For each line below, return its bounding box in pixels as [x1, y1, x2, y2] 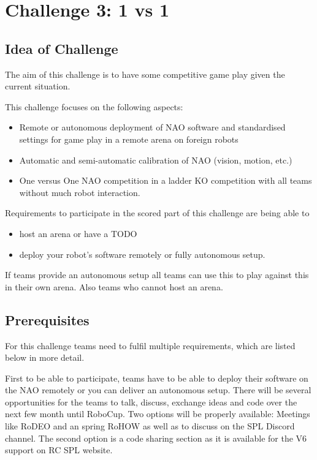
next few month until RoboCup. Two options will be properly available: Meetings [5, 407, 310, 420]
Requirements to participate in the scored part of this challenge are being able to [5, 206, 310, 219]
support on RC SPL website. [5, 443, 113, 456]
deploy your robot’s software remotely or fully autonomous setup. [19, 247, 265, 260]
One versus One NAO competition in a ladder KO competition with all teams [19, 174, 312, 187]
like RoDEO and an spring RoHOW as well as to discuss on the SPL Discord [5, 420, 295, 432]
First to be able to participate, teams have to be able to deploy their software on [5, 371, 308, 384]
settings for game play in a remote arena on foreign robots [19, 132, 239, 145]
